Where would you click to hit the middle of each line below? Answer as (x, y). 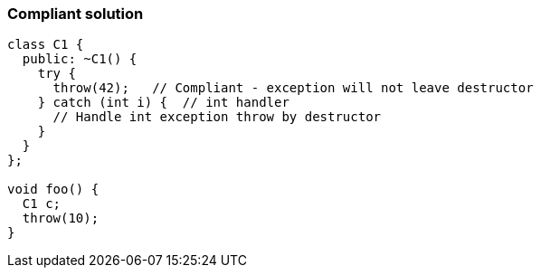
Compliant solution (76, 14)
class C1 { (46, 45)
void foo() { (53, 190)
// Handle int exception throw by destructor (217, 117)
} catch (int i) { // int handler (163, 103)
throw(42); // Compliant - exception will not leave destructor (293, 88)
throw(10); (61, 218)
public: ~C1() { (80, 59)
